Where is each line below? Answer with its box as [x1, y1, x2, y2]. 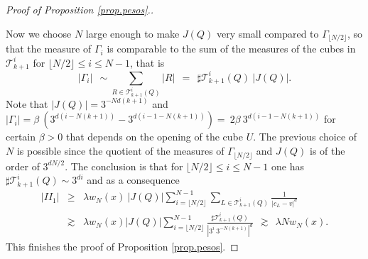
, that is [130, 55, 165, 70]
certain [6, 129, 36, 144]
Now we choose [6, 26, 72, 40]
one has [271, 158, 304, 173]
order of [6, 158, 40, 173]
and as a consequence [87, 172, 180, 187]
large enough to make [85, 26, 180, 40]
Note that [6, 96, 48, 111]
